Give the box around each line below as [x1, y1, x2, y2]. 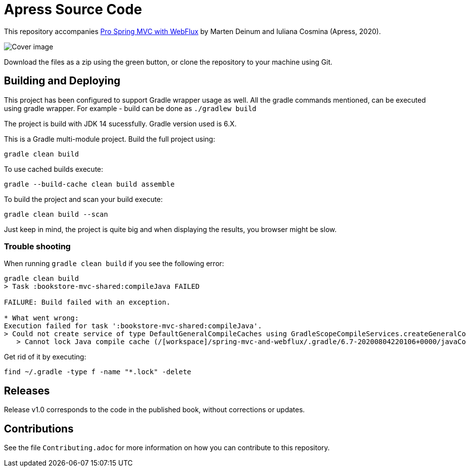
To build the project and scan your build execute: [4, 195, 163, 203]
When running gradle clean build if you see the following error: [4, 259, 224, 268]
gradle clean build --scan [4, 210, 108, 218]
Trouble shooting [4, 241, 71, 251]
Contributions [4, 422, 74, 435]
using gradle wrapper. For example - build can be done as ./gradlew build [4, 104, 257, 113]
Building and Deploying [4, 75, 120, 87]
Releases [4, 384, 50, 397]
